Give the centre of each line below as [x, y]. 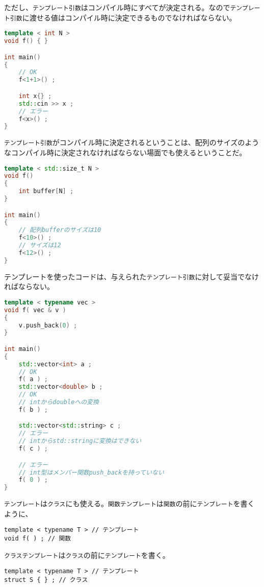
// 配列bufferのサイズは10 [60, 230]
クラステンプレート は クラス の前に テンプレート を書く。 [87, 555]
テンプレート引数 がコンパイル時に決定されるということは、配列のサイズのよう [132, 142]
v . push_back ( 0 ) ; [48, 325]
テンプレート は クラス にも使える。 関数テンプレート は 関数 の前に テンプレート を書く [129, 503]
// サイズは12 [40, 245]
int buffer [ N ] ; [46, 191]
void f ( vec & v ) [35, 310]
